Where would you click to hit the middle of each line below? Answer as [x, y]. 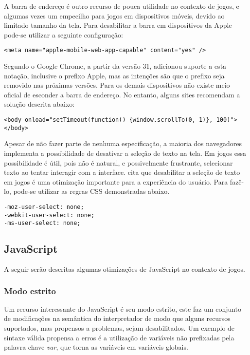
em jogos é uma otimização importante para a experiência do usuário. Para [116, 181]
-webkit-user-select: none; [49, 215]
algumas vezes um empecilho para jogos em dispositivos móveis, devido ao [114, 15]
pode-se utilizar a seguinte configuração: [63, 34]
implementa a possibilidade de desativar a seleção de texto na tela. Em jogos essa [125, 153]
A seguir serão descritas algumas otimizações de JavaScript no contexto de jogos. [125, 269]
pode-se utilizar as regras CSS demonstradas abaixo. [91, 191]
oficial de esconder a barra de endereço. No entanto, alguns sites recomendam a [122, 94]
